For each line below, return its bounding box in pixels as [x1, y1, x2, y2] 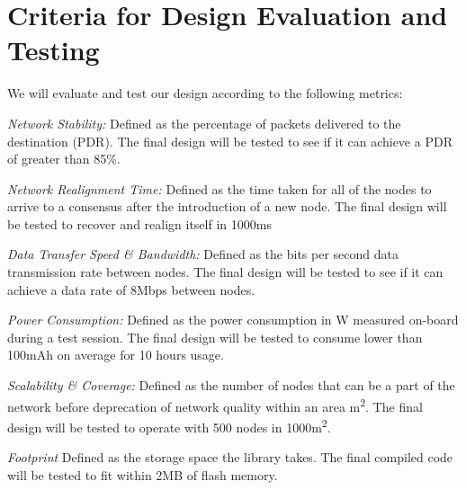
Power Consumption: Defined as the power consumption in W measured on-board [7, 310, 459, 329]
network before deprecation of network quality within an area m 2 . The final [7, 394, 423, 415]
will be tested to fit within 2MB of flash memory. [7, 465, 278, 484]
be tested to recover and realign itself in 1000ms [7, 214, 272, 233]
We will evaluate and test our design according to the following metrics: [7, 84, 403, 102]
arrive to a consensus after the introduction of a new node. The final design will [7, 197, 447, 216]
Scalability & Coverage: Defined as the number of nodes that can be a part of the [7, 376, 455, 395]
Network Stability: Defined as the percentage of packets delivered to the [7, 113, 401, 132]
